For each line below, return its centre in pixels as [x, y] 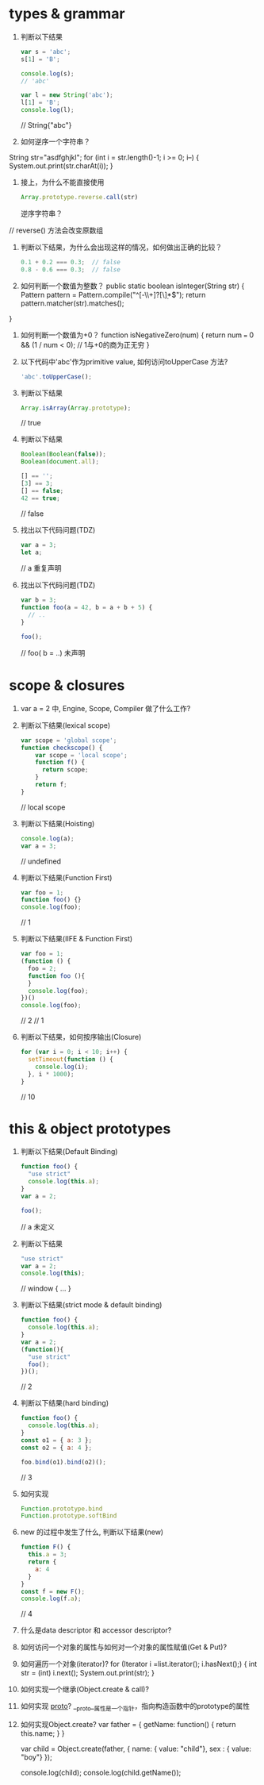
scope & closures [67, 685]
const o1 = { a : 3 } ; [56, 1440]
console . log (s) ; [47, 73]
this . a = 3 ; [48, 1555]
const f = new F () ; [53, 1591]
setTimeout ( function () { [71, 1060]
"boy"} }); [36, 1757]
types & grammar [67, 14]
